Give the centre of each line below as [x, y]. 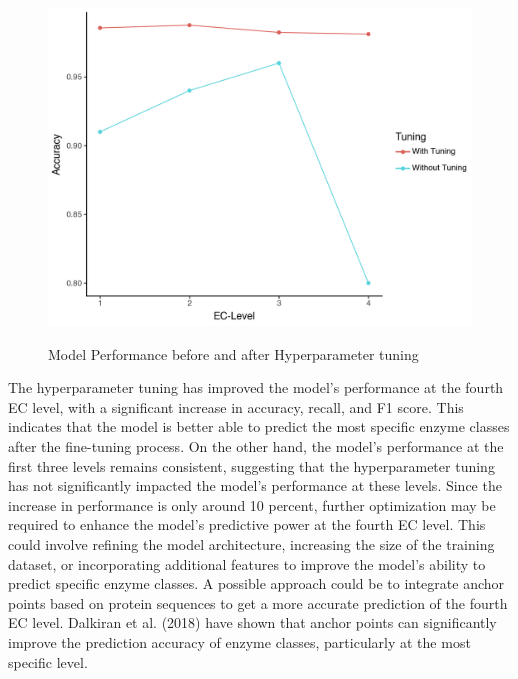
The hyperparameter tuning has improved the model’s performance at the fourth [256, 387]
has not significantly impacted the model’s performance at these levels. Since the [255, 485]
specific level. [48, 661]
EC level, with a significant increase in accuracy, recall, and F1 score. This [236, 406]
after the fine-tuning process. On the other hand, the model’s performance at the [256, 445]
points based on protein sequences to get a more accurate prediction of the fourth [258, 602]
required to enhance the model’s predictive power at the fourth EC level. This [247, 524]
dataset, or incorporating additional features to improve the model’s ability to [247, 563]
